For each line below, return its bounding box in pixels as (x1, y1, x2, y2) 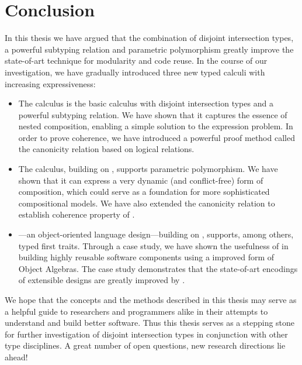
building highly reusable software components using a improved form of (18, 251, 275, 263)
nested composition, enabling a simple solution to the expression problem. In (18, 120, 293, 132)
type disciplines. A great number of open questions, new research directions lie (5, 339, 286, 352)
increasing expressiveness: (5, 77, 96, 89)
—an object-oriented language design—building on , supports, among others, (18, 228, 294, 240)
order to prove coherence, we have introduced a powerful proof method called (18, 131, 295, 143)
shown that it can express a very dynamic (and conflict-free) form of (18, 174, 263, 186)
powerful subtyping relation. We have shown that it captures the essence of (18, 108, 287, 120)
